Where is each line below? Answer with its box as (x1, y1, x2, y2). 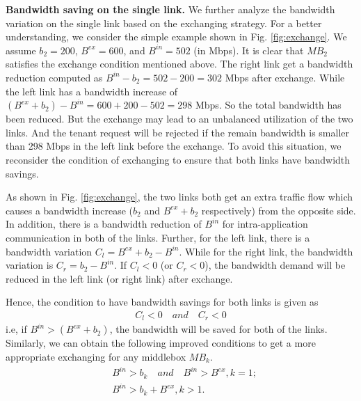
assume (6, 42, 36, 57)
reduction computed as (6, 70, 103, 84)
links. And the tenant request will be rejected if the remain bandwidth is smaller (6, 125, 349, 139)
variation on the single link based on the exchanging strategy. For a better (6, 15, 322, 30)
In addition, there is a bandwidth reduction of (6, 217, 202, 231)
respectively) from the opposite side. (201, 203, 356, 217)
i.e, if (6, 322, 27, 336)
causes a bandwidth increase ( (6, 203, 134, 217)
